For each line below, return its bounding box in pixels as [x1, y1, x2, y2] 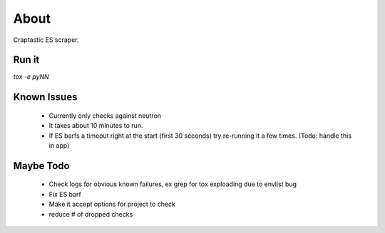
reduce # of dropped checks [48, 210, 133, 218]
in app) [48, 141, 70, 150]
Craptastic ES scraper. [13, 36, 79, 44]
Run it [13, 54, 40, 66]
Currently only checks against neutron [48, 111, 162, 120]
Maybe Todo [13, 160, 71, 172]
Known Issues [13, 91, 78, 103]
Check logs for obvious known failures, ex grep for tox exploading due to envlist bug [48, 180, 297, 188]
